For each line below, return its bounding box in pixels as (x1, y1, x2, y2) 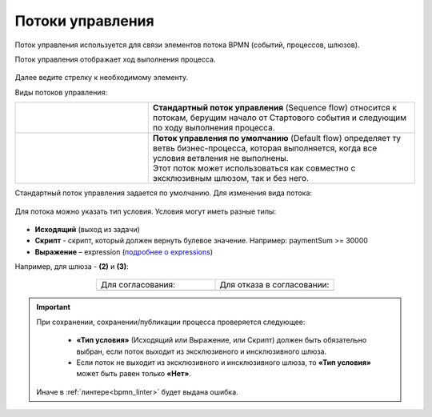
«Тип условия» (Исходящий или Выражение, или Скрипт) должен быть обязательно (76, 335, 367, 345)
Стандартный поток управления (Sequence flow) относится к (152, 102, 398, 114)
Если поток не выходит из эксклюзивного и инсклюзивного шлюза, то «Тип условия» (76, 358, 372, 367)
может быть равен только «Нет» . (76, 369, 192, 379)
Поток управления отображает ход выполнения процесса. (14, 54, 216, 64)
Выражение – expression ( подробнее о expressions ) (34, 247, 214, 256)
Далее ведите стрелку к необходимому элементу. (14, 73, 189, 82)
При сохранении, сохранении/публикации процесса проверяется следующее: (36, 317, 306, 327)
